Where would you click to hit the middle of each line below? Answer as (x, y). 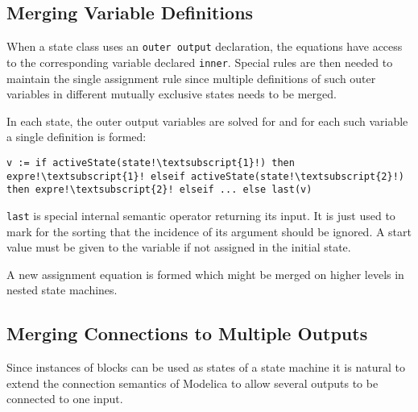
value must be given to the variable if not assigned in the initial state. (179, 247)
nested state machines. (62, 290)
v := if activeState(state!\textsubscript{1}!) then (151, 162)
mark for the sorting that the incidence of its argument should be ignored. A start (209, 231)
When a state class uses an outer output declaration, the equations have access (205, 46)
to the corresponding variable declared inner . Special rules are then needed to (200, 62)
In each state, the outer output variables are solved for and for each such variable (207, 121)
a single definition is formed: (77, 137)
